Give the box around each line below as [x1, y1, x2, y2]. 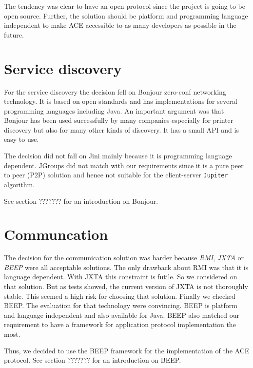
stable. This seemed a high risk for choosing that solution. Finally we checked [4, 291, 235, 301]
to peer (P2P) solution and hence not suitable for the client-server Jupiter [4, 170, 228, 180]
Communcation [4, 224, 108, 244]
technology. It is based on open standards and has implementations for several [4, 96, 237, 106]
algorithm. [4, 179, 35, 189]
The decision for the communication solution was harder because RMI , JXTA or [4, 252, 244, 263]
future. [4, 29, 24, 39]
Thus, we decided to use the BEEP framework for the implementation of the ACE [4, 345, 250, 355]
